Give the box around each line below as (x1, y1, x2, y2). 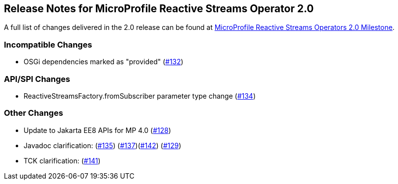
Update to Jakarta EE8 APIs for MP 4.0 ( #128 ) (24, 126, 171, 134)
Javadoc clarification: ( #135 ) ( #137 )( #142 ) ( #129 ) (24, 141, 181, 150)
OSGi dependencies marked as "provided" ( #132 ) (24, 57, 184, 66)
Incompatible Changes (4, 39, 92, 50)
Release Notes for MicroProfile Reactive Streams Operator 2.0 (4, 2, 314, 15)
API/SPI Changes (4, 74, 70, 84)
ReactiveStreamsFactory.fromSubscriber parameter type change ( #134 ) (24, 91, 256, 100)
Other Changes (4, 108, 63, 118)
